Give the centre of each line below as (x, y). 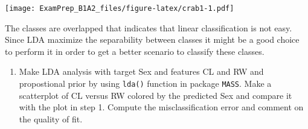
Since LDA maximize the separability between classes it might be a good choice (152, 39)
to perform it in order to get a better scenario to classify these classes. (135, 51)
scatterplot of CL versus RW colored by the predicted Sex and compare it (156, 95)
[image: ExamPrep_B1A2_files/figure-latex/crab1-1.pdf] (120, 8)
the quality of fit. (51, 118)
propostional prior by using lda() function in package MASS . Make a (145, 83)
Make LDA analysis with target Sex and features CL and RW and (141, 71)
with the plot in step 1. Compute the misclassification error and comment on (161, 107)
